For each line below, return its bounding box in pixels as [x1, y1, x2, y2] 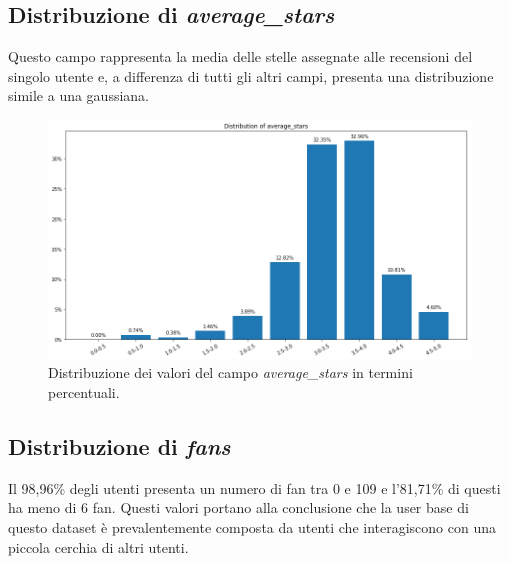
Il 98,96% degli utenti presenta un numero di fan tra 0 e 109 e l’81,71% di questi [8, 477, 501, 498]
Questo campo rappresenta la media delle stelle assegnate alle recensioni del [8, 46, 473, 67]
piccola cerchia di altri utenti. [8, 536, 189, 557]
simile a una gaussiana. [8, 85, 150, 106]
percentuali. [48, 382, 120, 403]
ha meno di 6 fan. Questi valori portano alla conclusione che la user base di [8, 497, 469, 518]
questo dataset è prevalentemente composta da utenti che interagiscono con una [8, 517, 496, 538]
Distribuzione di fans [8, 431, 231, 462]
